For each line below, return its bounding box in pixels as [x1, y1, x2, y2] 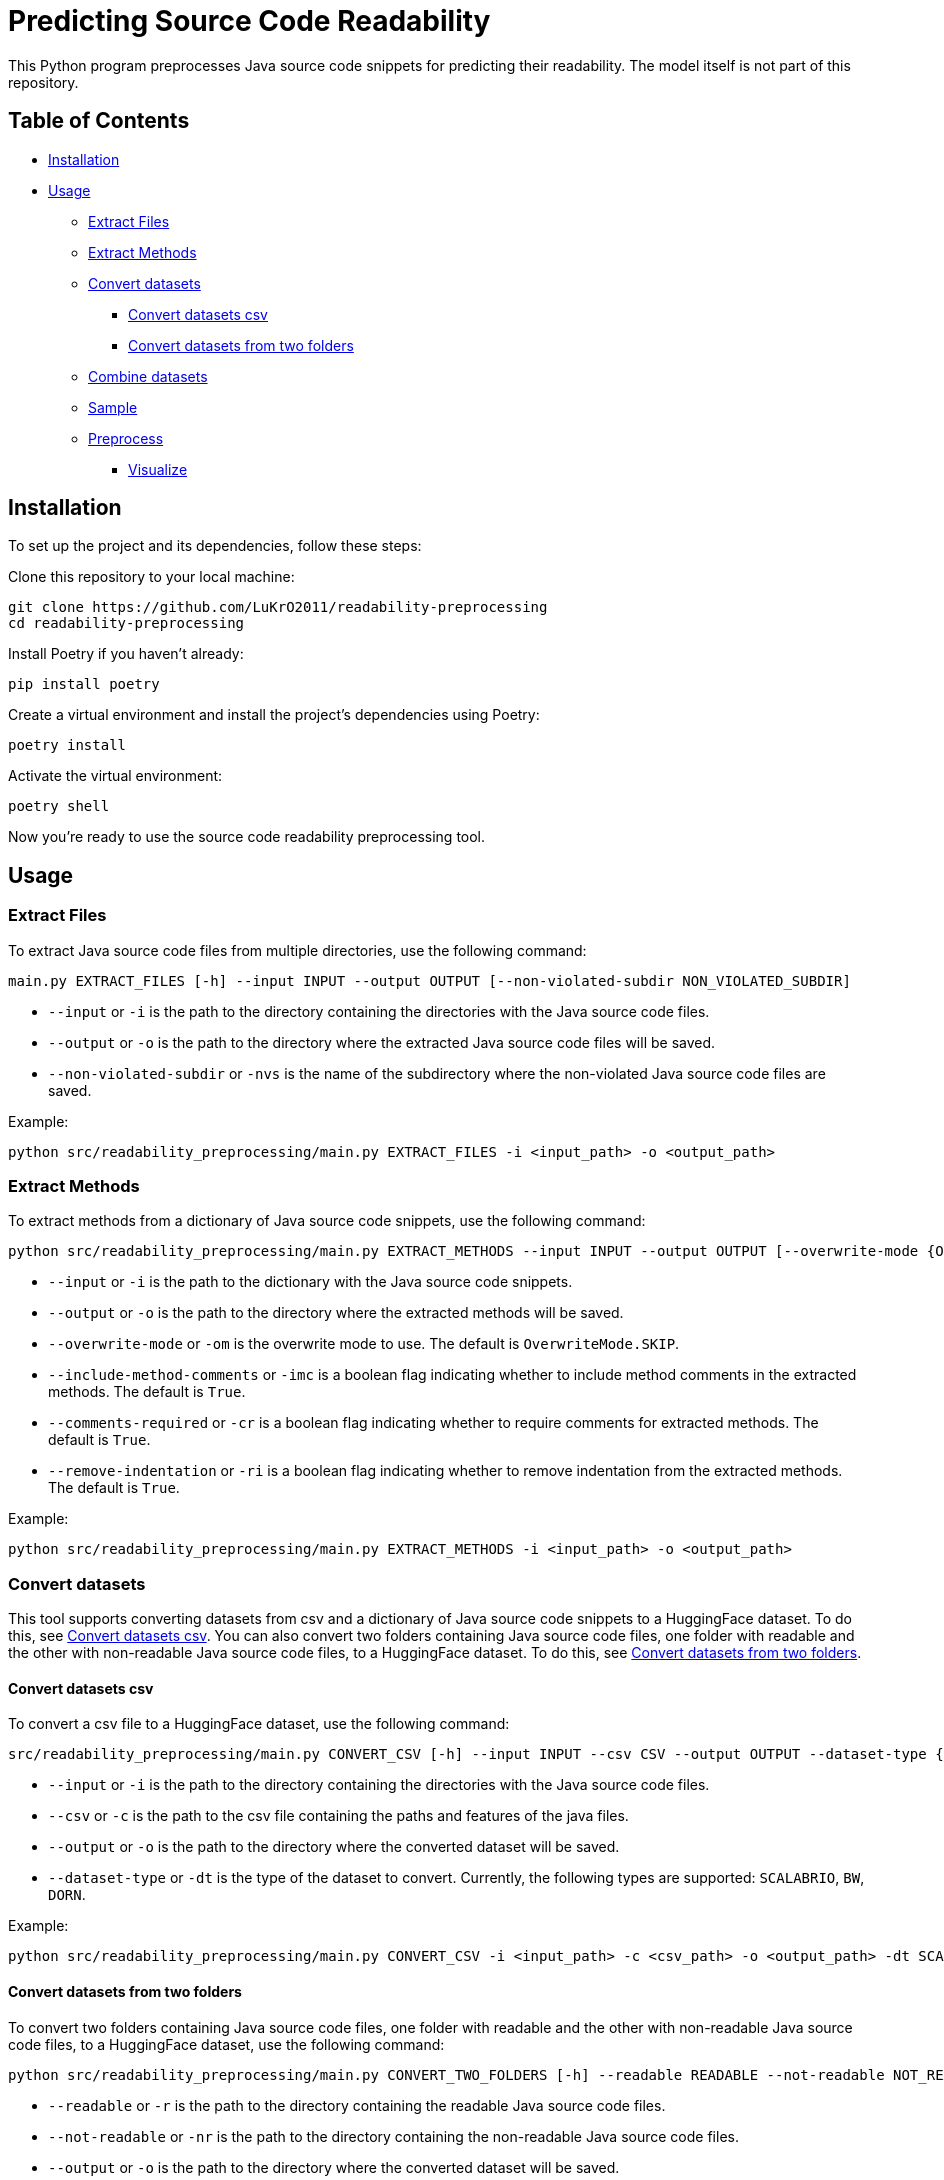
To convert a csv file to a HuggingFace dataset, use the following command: [8, 1715, 510, 1733]
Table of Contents [8, 108, 190, 134]
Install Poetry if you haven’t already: [8, 645, 244, 663]
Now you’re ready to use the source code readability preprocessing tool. [8, 828, 486, 846]
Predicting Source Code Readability [8, 4, 491, 38]
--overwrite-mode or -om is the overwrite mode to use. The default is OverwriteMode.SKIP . [48, 1335, 680, 1353]
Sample [88, 398, 138, 416]
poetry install [8, 737, 127, 754]
